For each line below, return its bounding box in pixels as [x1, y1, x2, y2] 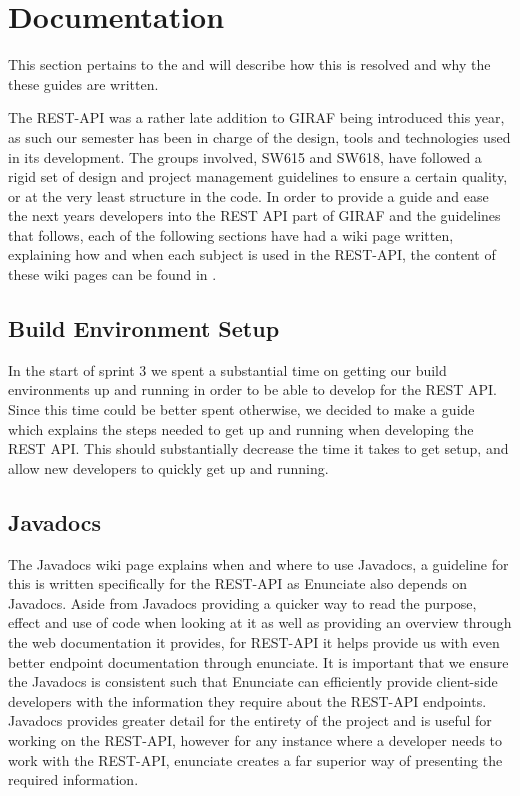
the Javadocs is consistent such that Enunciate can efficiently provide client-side [8, 671, 498, 692]
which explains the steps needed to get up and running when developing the [8, 418, 474, 439]
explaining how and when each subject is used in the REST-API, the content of [8, 244, 496, 265]
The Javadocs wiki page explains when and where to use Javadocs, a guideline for [8, 553, 509, 574]
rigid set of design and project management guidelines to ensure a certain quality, [8, 166, 508, 187]
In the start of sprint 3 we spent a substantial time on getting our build [8, 359, 447, 380]
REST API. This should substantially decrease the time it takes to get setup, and [8, 438, 509, 459]
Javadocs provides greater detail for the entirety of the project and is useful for [8, 710, 492, 731]
